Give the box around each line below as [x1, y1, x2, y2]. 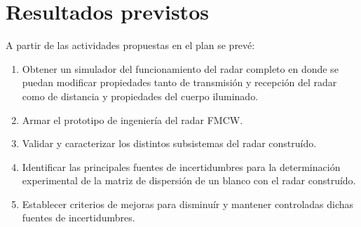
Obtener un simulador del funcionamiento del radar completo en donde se [22, 61, 339, 76]
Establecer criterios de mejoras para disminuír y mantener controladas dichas [22, 196, 354, 211]
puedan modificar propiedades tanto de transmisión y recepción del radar [22, 75, 337, 90]
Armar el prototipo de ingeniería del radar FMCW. [22, 112, 243, 127]
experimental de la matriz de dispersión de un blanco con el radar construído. [22, 173, 356, 188]
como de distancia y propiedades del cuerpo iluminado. [22, 88, 259, 103]
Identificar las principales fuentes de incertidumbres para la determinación [22, 159, 341, 174]
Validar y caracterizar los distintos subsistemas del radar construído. [22, 136, 317, 151]
